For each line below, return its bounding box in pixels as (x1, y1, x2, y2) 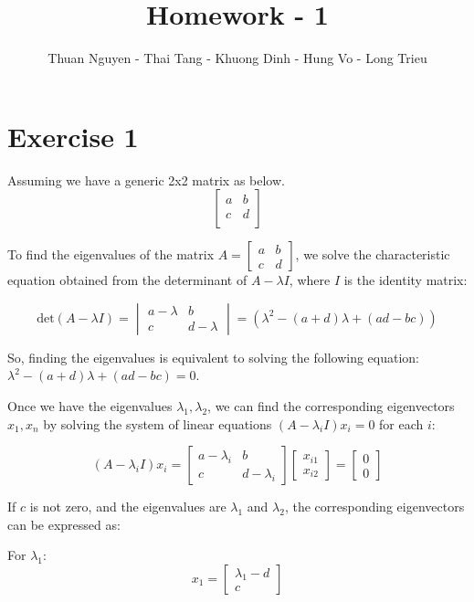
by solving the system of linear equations (43, 414, 272, 433)
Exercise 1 (7, 117, 139, 154)
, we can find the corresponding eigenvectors (207, 396, 455, 416)
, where (289, 270, 331, 290)
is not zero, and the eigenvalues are (29, 497, 226, 516)
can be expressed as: (7, 514, 121, 533)
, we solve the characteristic (295, 245, 450, 264)
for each (379, 414, 424, 433)
